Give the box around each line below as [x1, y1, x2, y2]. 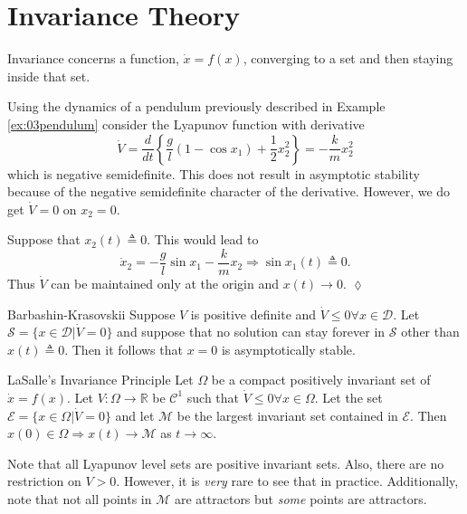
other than [401, 322, 460, 341]
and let [115, 405, 155, 424]
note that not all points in [7, 489, 152, 508]
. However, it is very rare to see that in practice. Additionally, [116, 471, 459, 490]
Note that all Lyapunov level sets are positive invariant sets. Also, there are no [7, 453, 444, 472]
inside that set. [7, 66, 91, 85]
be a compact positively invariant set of [211, 370, 431, 389]
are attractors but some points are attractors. [174, 489, 427, 508]
